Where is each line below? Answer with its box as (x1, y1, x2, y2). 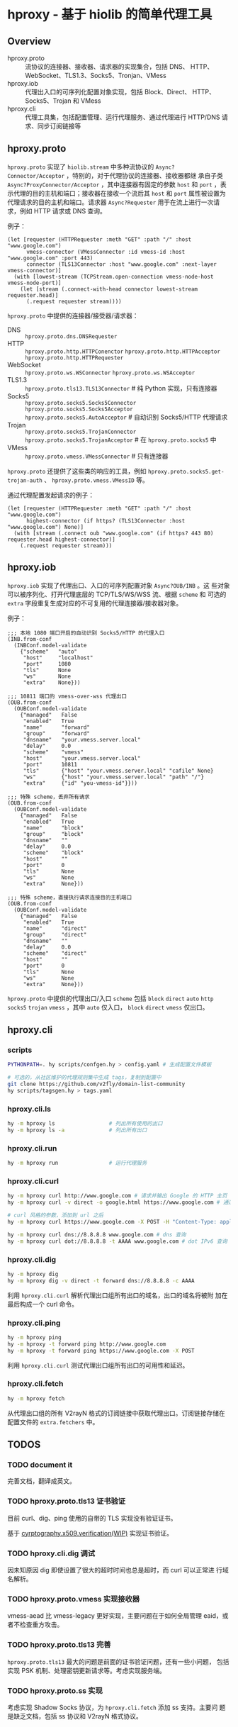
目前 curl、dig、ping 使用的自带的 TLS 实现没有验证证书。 (7, 1514, 177, 1522)
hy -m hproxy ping (7, 1334, 62, 1341)
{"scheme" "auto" (20, 648, 78, 655)
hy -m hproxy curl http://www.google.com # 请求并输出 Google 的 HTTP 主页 (7, 1192, 228, 1200)
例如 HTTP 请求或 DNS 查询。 (19, 206, 106, 215)
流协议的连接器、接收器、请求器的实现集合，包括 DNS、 (25, 62, 189, 71)
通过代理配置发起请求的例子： (7, 491, 94, 499)
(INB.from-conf (7, 635, 52, 642)
